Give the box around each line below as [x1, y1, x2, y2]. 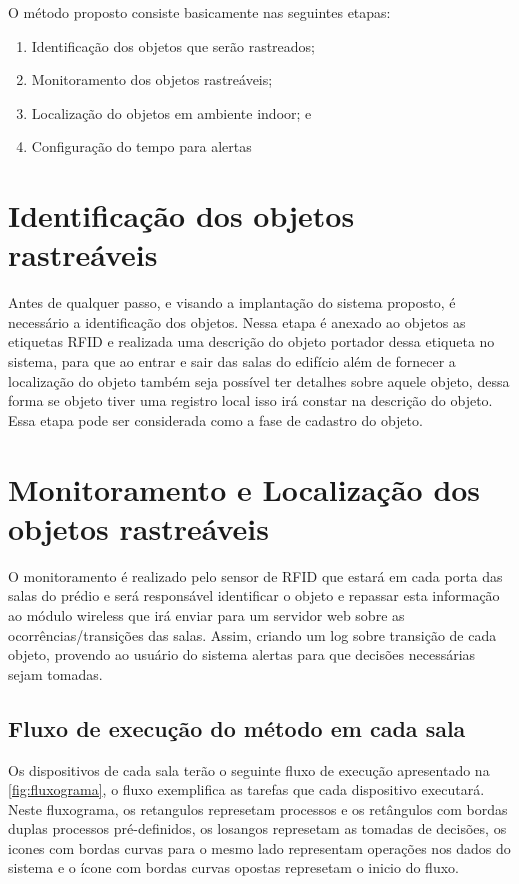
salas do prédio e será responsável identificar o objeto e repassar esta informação [8, 585, 500, 606]
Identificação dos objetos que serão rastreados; [31, 35, 316, 56]
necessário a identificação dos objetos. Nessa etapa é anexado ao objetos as [8, 311, 466, 332]
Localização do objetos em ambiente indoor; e [31, 102, 312, 123]
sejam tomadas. [8, 663, 103, 684]
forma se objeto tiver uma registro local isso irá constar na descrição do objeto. [8, 390, 493, 411]
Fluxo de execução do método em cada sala [8, 712, 466, 743]
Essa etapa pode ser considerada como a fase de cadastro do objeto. [8, 409, 423, 430]
